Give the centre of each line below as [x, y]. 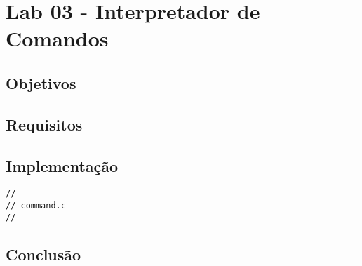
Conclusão [43, 254]
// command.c [36, 205]
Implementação [62, 165]
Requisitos [44, 124]
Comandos [57, 38]
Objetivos [41, 82]
